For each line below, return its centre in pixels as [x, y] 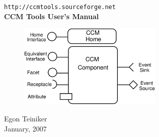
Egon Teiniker [26, 119]
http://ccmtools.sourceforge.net [60, 7]
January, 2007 [25, 128]
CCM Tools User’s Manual [52, 16]
